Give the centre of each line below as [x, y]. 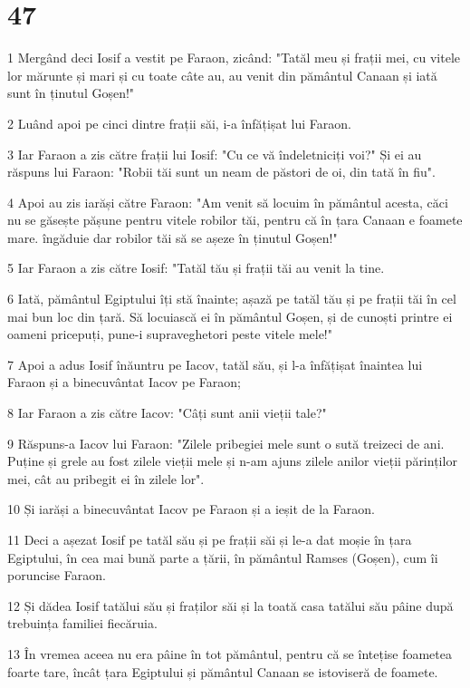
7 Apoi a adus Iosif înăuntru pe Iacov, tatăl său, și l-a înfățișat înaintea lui [215, 364]
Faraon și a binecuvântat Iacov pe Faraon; [125, 382]
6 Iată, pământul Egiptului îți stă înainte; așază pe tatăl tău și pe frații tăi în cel [232, 299]
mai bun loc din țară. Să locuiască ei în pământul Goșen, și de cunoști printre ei [230, 316]
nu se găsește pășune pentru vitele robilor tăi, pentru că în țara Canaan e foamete [235, 220]
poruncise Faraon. [57, 575]
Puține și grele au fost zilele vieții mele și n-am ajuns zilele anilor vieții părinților [232, 461]
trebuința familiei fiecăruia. [82, 623]
